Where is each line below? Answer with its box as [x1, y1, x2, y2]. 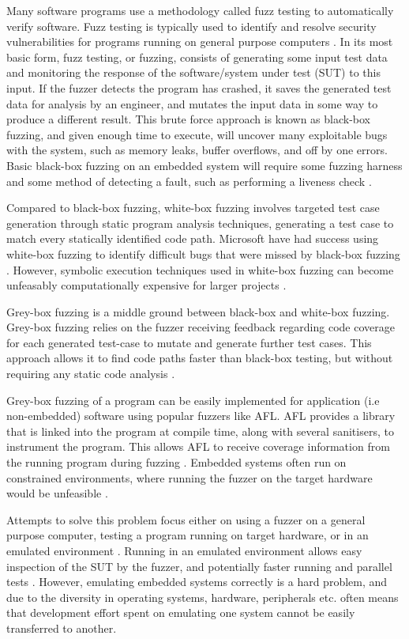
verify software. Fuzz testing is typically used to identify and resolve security [6, 17, 377, 34]
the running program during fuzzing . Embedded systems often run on [6, 454, 347, 471]
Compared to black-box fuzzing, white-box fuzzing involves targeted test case [6, 199, 380, 216]
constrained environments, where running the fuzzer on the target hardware [6, 469, 373, 486]
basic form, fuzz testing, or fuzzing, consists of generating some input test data [6, 48, 388, 65]
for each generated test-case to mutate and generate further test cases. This [6, 334, 372, 350]
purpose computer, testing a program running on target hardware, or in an [6, 527, 369, 543]
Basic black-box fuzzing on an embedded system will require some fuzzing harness [6, 157, 403, 173]
